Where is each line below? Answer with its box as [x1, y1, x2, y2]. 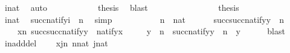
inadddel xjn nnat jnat [4, 36, 108, 49]
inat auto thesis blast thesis [4, 1, 239, 13]
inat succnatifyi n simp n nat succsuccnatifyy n [4, 13, 284, 25]
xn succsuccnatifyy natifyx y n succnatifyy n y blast [17, 25, 285, 37]
